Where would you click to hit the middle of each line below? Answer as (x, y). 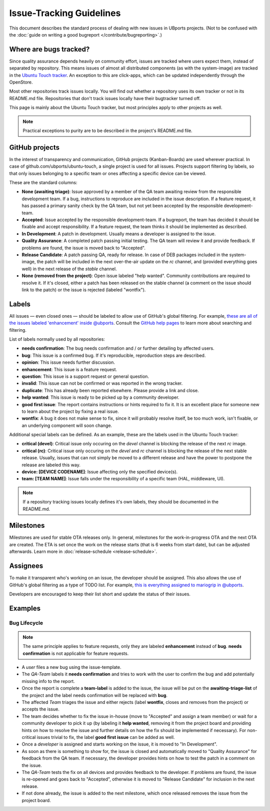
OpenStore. (21, 82)
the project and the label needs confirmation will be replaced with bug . (94, 695)
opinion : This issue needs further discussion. (68, 362)
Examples (25, 608)
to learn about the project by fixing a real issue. (70, 411)
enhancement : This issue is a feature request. (69, 369)
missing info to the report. (48, 681)
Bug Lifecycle (26, 623)
